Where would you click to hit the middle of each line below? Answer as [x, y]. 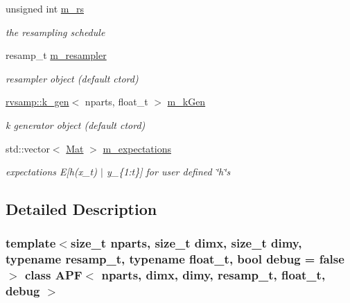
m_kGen [186, 102]
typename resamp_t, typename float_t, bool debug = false [175, 259]
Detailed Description [81, 209]
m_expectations [137, 148]
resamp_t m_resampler [56, 55]
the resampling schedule [55, 32]
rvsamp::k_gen [37, 102]
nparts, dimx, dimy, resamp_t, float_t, [213, 275]
